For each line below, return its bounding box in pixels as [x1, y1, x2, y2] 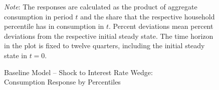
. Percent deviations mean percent [109, 21, 213, 31]
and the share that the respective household [80, 11, 215, 21]
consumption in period [4, 11, 73, 21]
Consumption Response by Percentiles [4, 77, 121, 87]
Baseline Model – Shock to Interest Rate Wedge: [4, 67, 153, 77]
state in [4, 50, 27, 60]
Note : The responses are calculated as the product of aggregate [4, 1, 197, 11]
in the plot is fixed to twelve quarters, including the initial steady [4, 40, 205, 51]
